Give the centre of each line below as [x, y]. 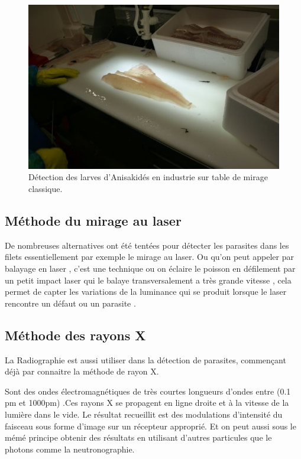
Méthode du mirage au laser [93, 221]
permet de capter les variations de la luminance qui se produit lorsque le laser [146, 292]
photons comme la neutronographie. [70, 449]
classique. [46, 189]
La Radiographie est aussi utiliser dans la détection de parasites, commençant [145, 359]
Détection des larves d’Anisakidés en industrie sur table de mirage [148, 177]
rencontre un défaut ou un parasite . [70, 303]
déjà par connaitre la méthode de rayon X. [82, 371]
